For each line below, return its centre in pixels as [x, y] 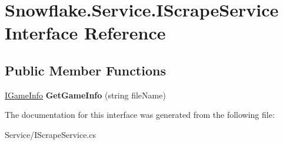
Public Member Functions [85, 70]
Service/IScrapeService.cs [50, 134]
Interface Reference [85, 33]
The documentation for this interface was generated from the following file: [140, 115]
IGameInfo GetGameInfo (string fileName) [85, 95]
